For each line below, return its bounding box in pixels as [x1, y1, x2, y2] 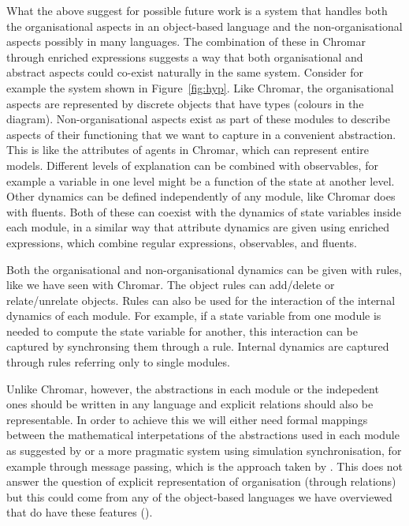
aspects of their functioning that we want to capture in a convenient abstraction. [6, 126, 396, 142]
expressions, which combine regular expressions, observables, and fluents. [6, 234, 357, 250]
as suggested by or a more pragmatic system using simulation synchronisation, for [6, 442, 402, 459]
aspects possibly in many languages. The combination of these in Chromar [6, 33, 366, 50]
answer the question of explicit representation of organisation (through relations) [6, 473, 396, 490]
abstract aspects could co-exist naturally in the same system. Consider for [6, 64, 364, 81]
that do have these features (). [6, 504, 153, 520]
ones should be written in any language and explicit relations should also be [6, 396, 374, 412]
